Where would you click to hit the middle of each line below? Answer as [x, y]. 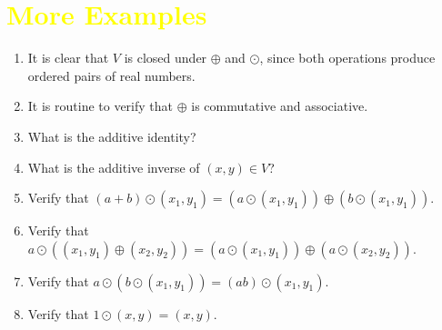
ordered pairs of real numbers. [111, 75]
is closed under [166, 58]
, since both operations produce [347, 58]
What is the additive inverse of [114, 167]
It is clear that [68, 58]
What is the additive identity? [112, 136]
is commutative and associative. [280, 106]
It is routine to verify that [100, 106]
